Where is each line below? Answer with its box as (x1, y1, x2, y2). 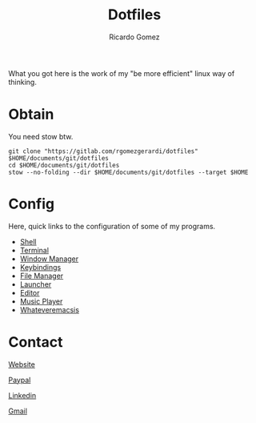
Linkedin (8, 390, 37, 400)
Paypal (8, 375, 31, 385)
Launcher (19, 279, 52, 289)
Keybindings (19, 262, 62, 272)
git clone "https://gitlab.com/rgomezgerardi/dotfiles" (8, 147, 198, 155)
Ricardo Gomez (109, 32, 160, 42)
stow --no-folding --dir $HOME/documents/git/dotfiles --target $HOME (8, 168, 249, 176)
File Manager (19, 271, 64, 280)
